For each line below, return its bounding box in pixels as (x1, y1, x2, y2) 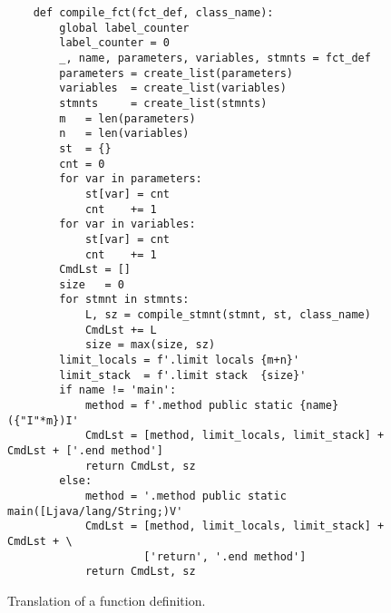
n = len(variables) (59, 127, 190, 141)
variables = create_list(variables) (59, 82, 287, 95)
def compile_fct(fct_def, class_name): (33, 6, 274, 19)
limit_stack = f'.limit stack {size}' (59, 368, 307, 382)
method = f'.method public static (84, 399, 293, 413)
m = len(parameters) (59, 112, 196, 125)
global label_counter (59, 21, 190, 34)
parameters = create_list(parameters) (59, 66, 293, 80)
